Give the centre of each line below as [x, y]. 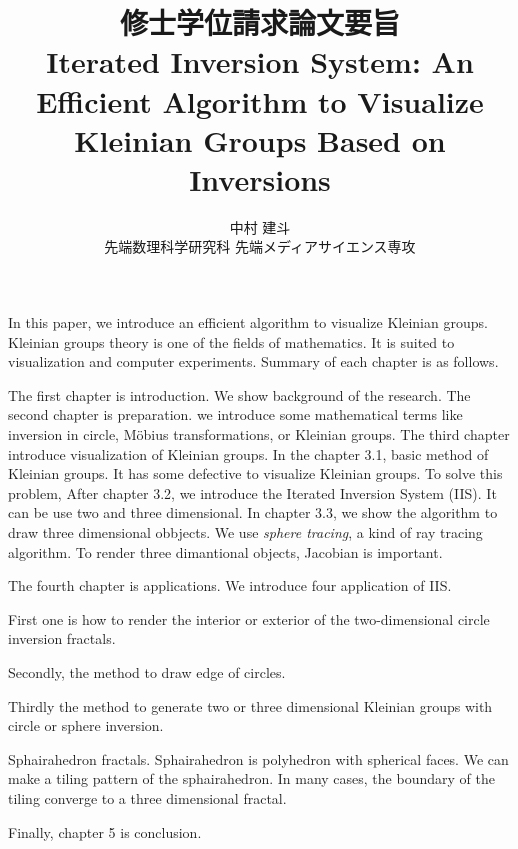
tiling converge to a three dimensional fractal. [147, 797]
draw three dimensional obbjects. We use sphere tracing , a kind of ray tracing [245, 532]
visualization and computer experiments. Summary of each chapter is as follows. [253, 361]
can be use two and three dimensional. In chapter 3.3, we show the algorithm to [253, 512]
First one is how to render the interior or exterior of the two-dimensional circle [249, 618]
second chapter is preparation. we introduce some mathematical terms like [235, 414]
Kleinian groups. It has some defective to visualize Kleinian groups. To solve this [255, 473]
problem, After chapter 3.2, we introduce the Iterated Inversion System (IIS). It [252, 492]
